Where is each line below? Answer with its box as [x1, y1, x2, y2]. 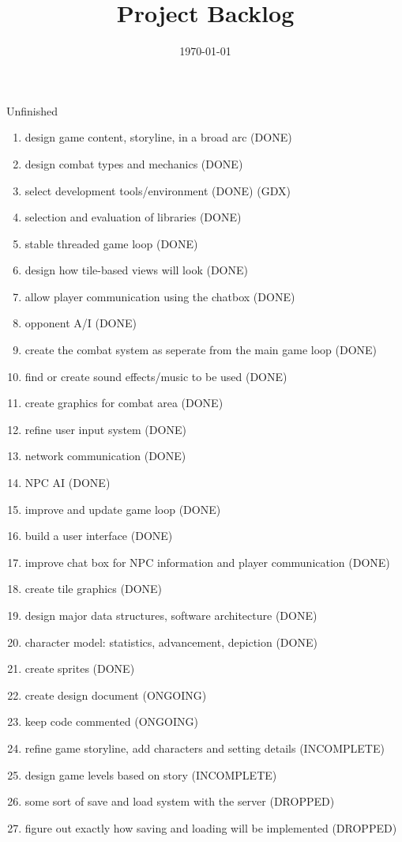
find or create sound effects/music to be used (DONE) [24, 368, 287, 384]
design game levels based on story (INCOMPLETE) [24, 766, 277, 783]
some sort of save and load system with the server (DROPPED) [24, 793, 335, 810]
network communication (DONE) [24, 447, 186, 464]
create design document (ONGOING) [24, 686, 207, 703]
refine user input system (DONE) [24, 421, 186, 437]
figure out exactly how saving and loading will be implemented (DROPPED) [24, 819, 397, 836]
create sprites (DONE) [24, 660, 135, 677]
